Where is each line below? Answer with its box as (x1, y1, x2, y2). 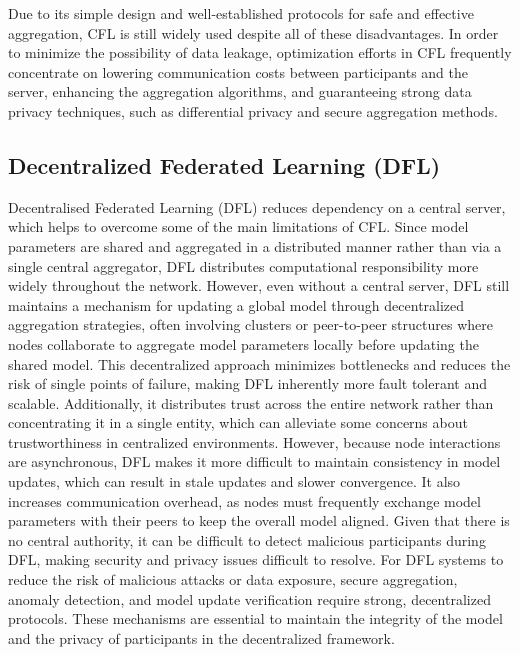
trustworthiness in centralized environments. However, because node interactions (8, 431, 501, 452)
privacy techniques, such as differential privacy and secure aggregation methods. (8, 100, 498, 121)
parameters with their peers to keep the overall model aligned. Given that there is (8, 510, 510, 531)
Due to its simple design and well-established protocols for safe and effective (8, 3, 474, 23)
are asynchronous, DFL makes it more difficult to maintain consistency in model (8, 451, 501, 472)
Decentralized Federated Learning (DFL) (8, 149, 441, 180)
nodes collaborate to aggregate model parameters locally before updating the (8, 333, 479, 354)
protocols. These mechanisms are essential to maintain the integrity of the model (8, 608, 503, 629)
